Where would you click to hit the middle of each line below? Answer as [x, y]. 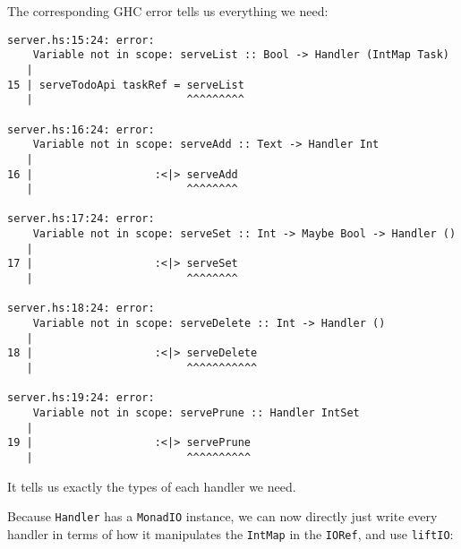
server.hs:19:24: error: [81, 398]
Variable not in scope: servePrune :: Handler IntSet [196, 413]
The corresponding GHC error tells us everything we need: [168, 11]
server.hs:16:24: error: [81, 129]
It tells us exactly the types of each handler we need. [152, 486]
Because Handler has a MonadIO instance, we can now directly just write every [222, 516]
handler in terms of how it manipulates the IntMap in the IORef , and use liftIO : [230, 533]
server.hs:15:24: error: [81, 40]
